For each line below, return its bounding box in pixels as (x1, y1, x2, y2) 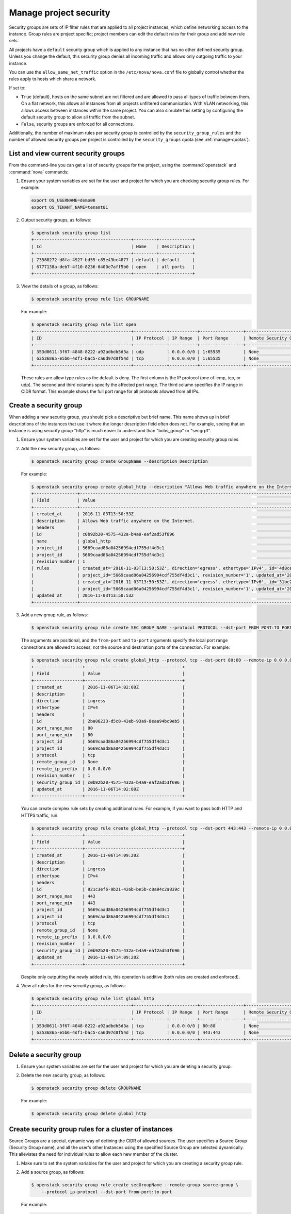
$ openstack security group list (31, 230, 111, 236)
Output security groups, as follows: (21, 217, 92, 223)
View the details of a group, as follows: (21, 283, 99, 289)
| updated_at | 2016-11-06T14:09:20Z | (31, 955, 185, 960)
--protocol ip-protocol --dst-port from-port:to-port (41, 1189, 172, 1195)
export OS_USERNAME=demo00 (31, 198, 96, 203)
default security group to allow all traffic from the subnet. (21, 114, 135, 120)
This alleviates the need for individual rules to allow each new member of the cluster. (9, 1151, 178, 1157)
